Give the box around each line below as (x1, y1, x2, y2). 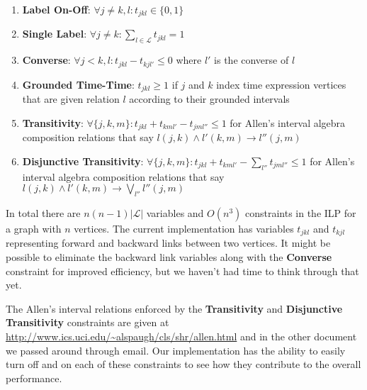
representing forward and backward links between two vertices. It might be (6, 235, 331, 250)
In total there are (6, 205, 81, 220)
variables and (146, 205, 204, 220)
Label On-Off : (22, 2, 91, 16)
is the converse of (214, 52, 289, 67)
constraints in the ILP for (244, 205, 356, 220)
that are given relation (22, 91, 120, 106)
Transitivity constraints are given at (6, 315, 169, 330)
